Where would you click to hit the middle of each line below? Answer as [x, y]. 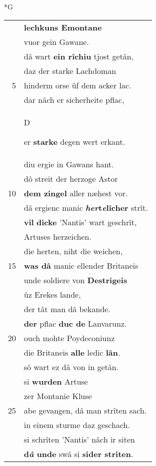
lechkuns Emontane [63, 27]
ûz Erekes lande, [53, 294]
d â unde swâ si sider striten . [79, 454]
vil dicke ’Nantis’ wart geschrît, [80, 222]
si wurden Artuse [56, 381]
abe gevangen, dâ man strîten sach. [85, 410]
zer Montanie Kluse [58, 396]
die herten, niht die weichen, [73, 251]
